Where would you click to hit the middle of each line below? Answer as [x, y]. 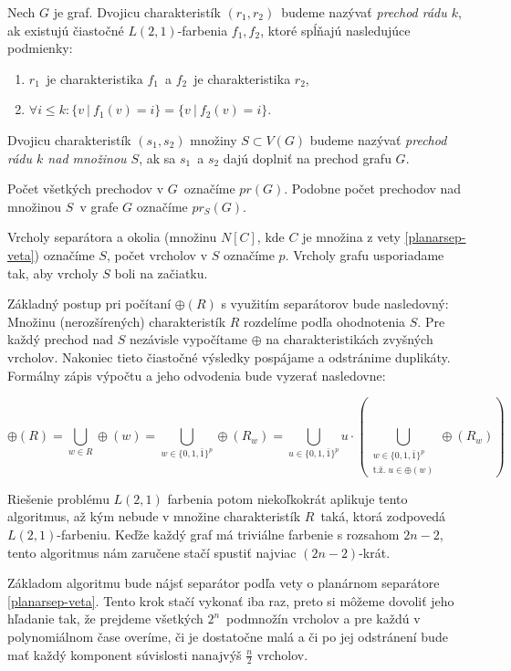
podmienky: [40, 48]
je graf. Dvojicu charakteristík [137, 12]
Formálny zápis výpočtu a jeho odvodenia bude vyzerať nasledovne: [197, 375]
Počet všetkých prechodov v [86, 189]
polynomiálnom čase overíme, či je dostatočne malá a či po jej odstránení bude [228, 636]
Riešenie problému [58, 498]
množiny [214, 139]
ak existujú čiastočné [66, 30]
